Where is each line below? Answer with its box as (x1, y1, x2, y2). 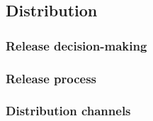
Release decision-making (6, 36, 147, 54)
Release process (6, 69, 97, 87)
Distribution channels (6, 102, 131, 120)
